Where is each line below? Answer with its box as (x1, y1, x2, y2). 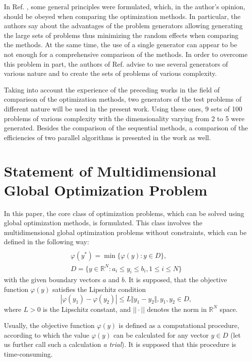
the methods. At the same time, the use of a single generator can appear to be (4, 39, 237, 50)
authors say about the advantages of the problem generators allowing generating (4, 20, 243, 31)
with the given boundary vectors (4, 274, 101, 285)
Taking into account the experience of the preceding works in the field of (4, 84, 220, 94)
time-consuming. (4, 348, 53, 359)
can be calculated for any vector (113, 329, 209, 340)
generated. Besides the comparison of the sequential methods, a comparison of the (4, 123, 248, 133)
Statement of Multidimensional (4, 161, 217, 181)
